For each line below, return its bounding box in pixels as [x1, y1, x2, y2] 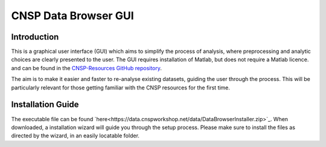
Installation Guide [11, 100, 79, 110]
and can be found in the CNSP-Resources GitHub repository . [11, 64, 162, 71]
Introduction [11, 32, 59, 42]
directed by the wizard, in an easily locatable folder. [11, 132, 140, 139]
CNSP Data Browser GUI [11, 9, 134, 22]
